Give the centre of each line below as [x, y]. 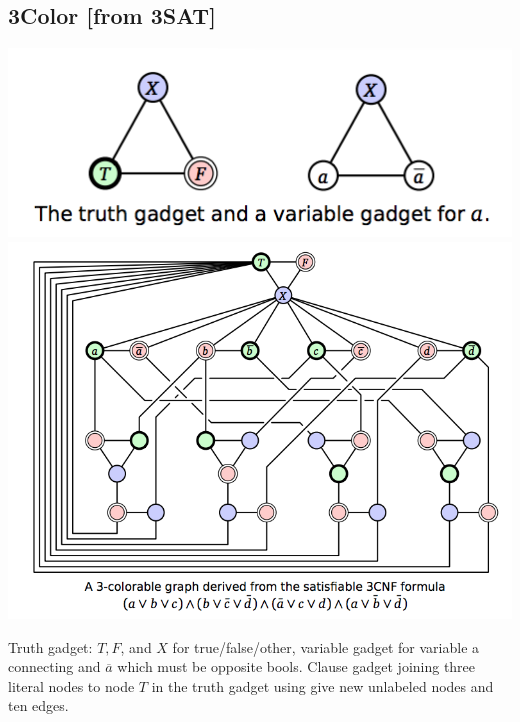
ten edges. [38, 705]
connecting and [54, 666]
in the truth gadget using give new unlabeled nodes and [322, 685]
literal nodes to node [71, 685]
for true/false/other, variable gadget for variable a [326, 646]
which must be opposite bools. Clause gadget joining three [296, 666]
